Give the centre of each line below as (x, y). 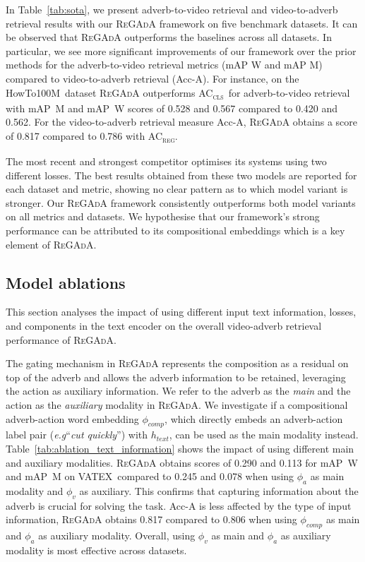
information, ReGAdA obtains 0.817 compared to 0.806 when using (151, 519)
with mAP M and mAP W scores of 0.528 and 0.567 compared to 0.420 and (172, 108)
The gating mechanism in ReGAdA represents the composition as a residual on (177, 363)
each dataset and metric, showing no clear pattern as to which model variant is (177, 189)
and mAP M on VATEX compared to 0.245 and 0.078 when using (150, 476)
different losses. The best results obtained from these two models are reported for (181, 175)
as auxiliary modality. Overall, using (117, 536)
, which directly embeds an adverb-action (254, 418)
